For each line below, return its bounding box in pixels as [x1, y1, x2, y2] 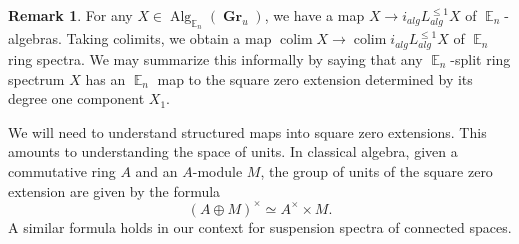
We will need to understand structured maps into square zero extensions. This [8, 121, 487, 142]
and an [135, 160, 178, 181]
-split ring [450, 48, 511, 69]
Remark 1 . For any [8, 5, 133, 25]
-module [192, 160, 243, 181]
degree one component [8, 88, 145, 109]
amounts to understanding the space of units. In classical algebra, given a [8, 141, 458, 162]
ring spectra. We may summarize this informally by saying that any [8, 48, 423, 69]
